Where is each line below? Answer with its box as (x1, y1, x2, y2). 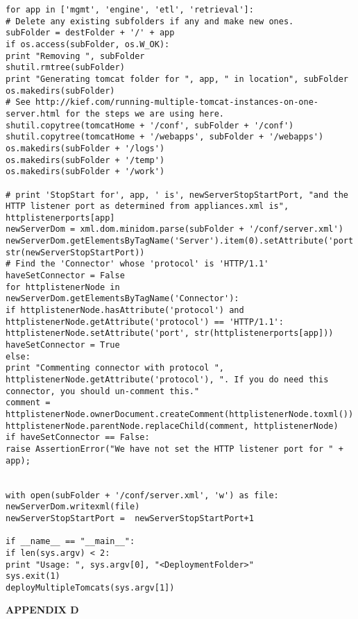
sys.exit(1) (6, 571, 60, 582)
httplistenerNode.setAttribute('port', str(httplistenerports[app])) (6, 328, 334, 339)
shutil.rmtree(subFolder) (6, 62, 125, 73)
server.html (6, 108, 60, 119)
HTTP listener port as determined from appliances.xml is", (6, 201, 289, 212)
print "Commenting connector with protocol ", (6, 363, 224, 373)
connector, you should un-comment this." (6, 386, 200, 396)
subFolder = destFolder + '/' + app (6, 28, 175, 38)
